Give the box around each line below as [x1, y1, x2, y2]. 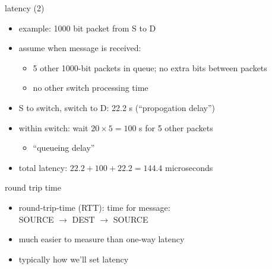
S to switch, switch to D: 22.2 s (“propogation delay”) [18, 101, 216, 113]
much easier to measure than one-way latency [18, 233, 185, 245]
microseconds [165, 161, 213, 173]
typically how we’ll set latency [18, 252, 129, 265]
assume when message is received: [18, 42, 141, 54]
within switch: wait [18, 121, 88, 134]
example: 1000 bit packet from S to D [18, 21, 156, 34]
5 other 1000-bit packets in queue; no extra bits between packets [33, 61, 267, 74]
